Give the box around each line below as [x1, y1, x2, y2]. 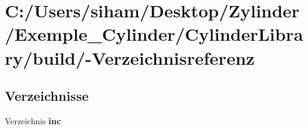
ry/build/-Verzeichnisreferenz [5, 45, 255, 70]
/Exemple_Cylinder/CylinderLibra [5, 22, 303, 46]
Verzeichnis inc [5, 114, 61, 127]
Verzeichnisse [5, 86, 89, 105]
